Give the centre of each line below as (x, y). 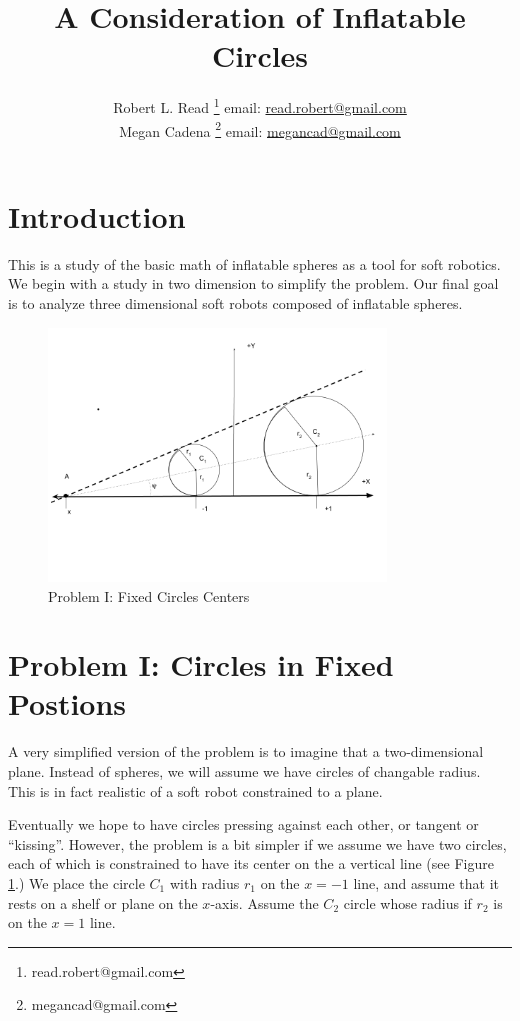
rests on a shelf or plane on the (103, 902)
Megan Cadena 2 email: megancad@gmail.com (260, 129)
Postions (67, 703)
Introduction (97, 215)
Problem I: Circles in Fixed (201, 664)
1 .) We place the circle (76, 882)
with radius (204, 882)
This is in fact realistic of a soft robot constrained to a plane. (195, 790)
